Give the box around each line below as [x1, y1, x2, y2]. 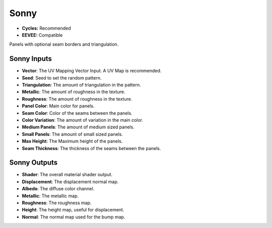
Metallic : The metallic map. [22, 193, 79, 199]
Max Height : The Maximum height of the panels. [22, 138, 123, 144]
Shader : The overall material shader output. [22, 172, 113, 178]
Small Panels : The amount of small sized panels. [22, 131, 123, 137]
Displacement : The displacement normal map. [22, 179, 119, 185]
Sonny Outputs [9, 159, 58, 167]
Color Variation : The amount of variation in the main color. [22, 117, 144, 123]
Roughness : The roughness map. [22, 200, 92, 206]
